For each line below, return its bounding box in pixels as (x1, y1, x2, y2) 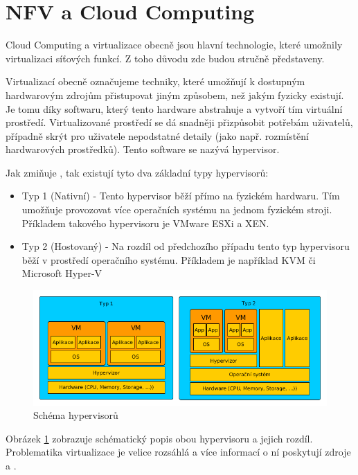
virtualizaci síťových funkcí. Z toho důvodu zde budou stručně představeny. (6, 51, 325, 65)
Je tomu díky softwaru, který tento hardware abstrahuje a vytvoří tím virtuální (6, 101, 343, 116)
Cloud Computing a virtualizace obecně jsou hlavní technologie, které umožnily (6, 37, 343, 52)
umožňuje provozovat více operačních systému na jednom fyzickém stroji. (21, 202, 332, 217)
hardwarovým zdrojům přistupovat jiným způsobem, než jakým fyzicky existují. (6, 87, 344, 102)
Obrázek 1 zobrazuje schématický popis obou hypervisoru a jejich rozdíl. (6, 431, 313, 445)
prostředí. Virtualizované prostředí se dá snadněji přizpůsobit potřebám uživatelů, (6, 115, 353, 129)
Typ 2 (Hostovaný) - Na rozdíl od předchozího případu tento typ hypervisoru (21, 239, 350, 253)
